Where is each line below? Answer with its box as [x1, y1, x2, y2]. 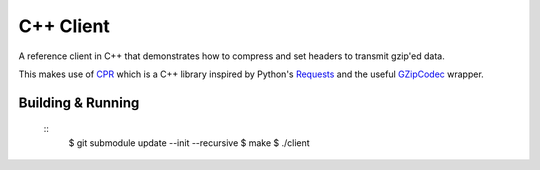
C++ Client [18, 15, 110, 37]
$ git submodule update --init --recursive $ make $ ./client [68, 136, 310, 149]
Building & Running [18, 94, 140, 111]
